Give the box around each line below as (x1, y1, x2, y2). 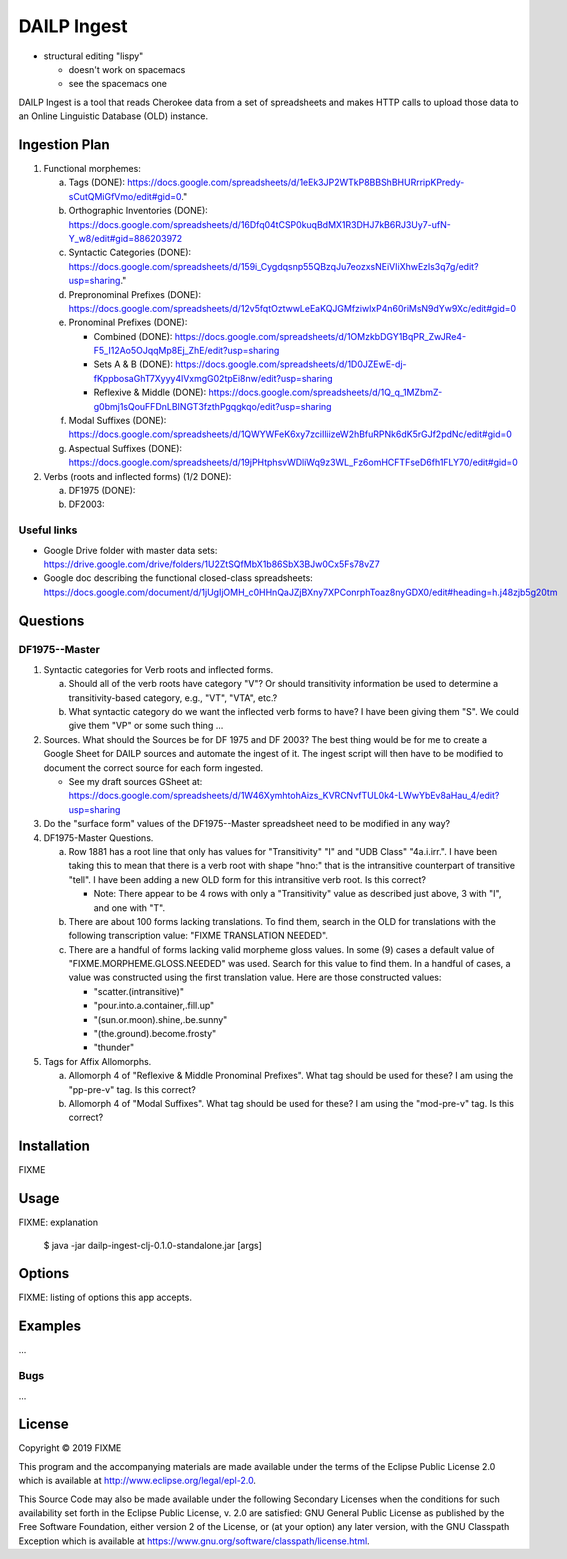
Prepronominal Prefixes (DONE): (68, 288, 202, 300)
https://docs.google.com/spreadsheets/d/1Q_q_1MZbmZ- (208, 386, 443, 399)
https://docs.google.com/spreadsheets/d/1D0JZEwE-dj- (175, 358, 407, 370)
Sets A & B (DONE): (93, 358, 174, 370)
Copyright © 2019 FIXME (18, 1442, 122, 1454)
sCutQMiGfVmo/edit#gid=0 (68, 190, 182, 202)
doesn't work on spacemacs (68, 63, 186, 75)
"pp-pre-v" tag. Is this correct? (68, 1083, 197, 1095)
